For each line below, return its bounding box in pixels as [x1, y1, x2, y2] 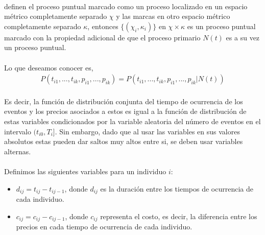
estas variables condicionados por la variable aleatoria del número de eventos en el [4, 115, 261, 126]
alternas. [4, 146, 31, 156]
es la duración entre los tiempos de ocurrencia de [100, 183, 253, 194]
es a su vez [226, 32, 260, 42]
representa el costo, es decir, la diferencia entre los [100, 210, 257, 221]
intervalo [4, 126, 31, 136]
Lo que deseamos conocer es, [4, 62, 93, 73]
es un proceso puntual [187, 20, 256, 31]
